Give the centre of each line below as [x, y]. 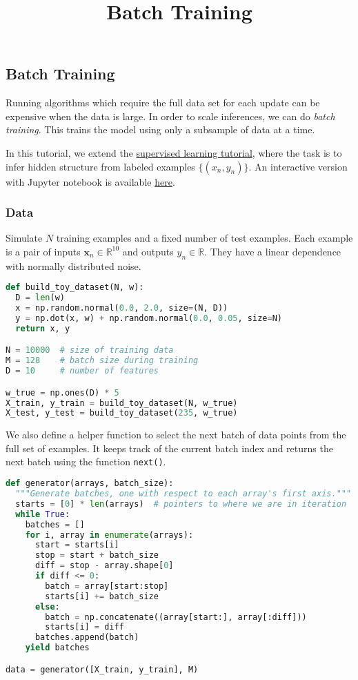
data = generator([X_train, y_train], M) [102, 669]
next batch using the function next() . [86, 462]
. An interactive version [298, 166]
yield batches [57, 648]
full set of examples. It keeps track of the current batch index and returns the [169, 448]
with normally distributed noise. [73, 265]
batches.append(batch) [87, 638]
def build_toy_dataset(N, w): [75, 288]
